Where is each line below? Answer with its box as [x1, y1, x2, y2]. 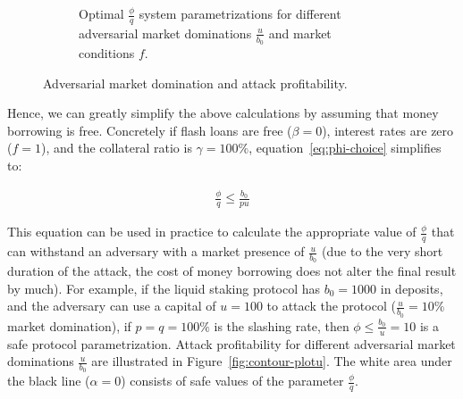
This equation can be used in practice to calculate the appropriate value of [7, 222, 417, 241]
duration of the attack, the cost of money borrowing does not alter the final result [7, 262, 457, 280]
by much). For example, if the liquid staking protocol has [7, 278, 321, 297]
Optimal [79, 4, 124, 22]
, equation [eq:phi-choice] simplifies [248, 138, 442, 157]
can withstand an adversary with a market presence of [7, 242, 305, 261]
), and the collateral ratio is [40, 138, 192, 157]
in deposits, [380, 278, 443, 297]
